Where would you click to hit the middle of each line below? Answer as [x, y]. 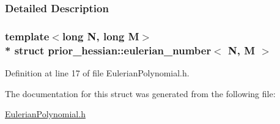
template [27, 36]
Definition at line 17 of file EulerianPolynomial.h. [97, 72]
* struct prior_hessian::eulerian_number [108, 50]
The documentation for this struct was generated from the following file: [140, 93]
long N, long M [101, 36]
